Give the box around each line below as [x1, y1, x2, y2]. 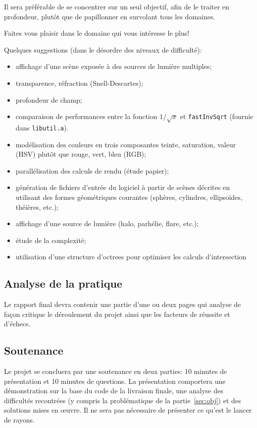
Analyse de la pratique [4, 276, 122, 291]
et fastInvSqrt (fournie [180, 111, 254, 122]
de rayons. [4, 415, 35, 425]
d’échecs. [4, 318, 31, 329]
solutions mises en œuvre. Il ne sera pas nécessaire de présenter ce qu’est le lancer [4, 405, 252, 415]
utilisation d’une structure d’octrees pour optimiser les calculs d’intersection [15, 251, 247, 262]
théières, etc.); [15, 201, 59, 212]
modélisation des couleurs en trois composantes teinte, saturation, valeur [15, 139, 236, 149]
